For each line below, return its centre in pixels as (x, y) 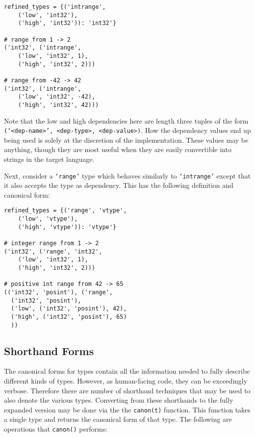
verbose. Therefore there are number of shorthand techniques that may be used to (127, 390)
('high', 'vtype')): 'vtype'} (67, 227)
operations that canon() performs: (56, 429)
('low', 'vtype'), (48, 219)
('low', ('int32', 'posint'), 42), (69, 309)
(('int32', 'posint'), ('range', (58, 292)
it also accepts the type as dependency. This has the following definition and (119, 185)
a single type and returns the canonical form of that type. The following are (118, 419)
